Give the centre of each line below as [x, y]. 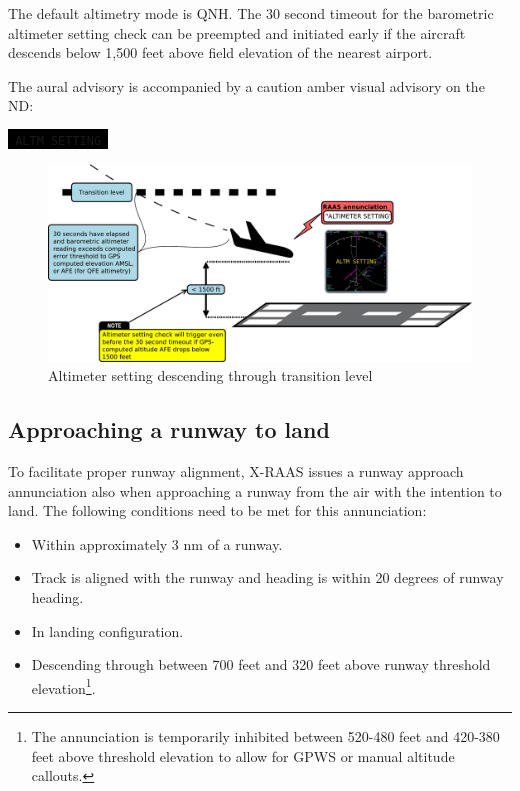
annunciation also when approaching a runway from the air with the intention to [255, 490]
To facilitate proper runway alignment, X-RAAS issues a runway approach [236, 470]
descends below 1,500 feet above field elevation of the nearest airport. [220, 52]
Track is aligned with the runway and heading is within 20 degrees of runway [267, 577]
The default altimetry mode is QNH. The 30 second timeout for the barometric [251, 13]
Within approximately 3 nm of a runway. [157, 543]
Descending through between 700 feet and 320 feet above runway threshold [261, 664]
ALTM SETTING [58, 140]
